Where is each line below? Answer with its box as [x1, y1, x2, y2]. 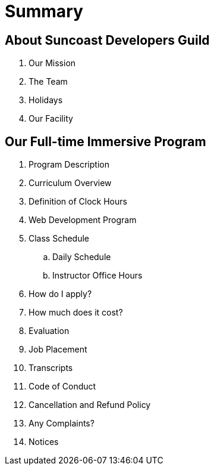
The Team [29, 76, 68, 87]
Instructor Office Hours [52, 270, 143, 281]
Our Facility [29, 113, 73, 124]
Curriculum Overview [29, 178, 112, 188]
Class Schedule [29, 233, 90, 244]
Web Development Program [29, 215, 137, 225]
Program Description [29, 159, 109, 170]
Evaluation [29, 326, 70, 336]
